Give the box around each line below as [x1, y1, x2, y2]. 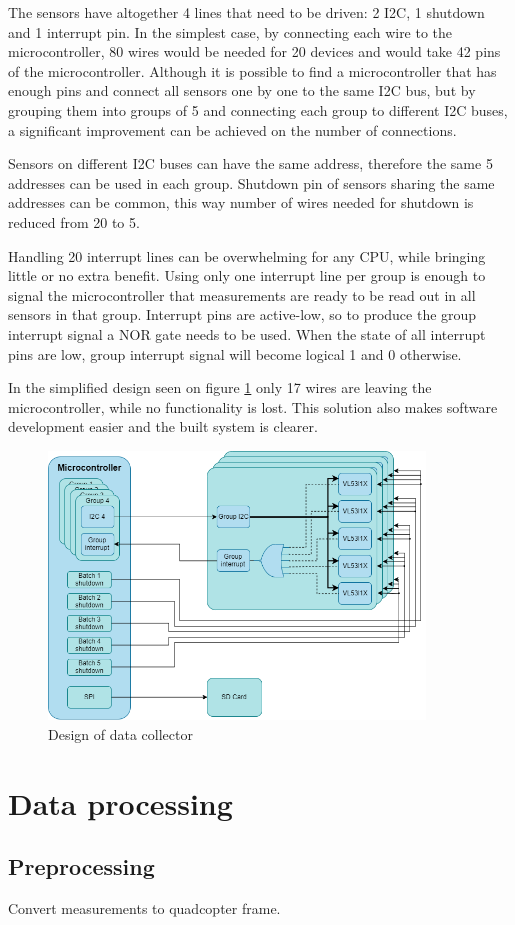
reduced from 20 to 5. [8, 211, 140, 232]
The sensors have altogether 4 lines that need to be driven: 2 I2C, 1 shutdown [8, 2, 485, 22]
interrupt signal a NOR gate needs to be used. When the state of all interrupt [8, 323, 486, 344]
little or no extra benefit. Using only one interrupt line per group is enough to [8, 265, 486, 286]
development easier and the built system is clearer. [8, 416, 318, 437]
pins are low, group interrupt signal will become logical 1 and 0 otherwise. [8, 343, 462, 364]
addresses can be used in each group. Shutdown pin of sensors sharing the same [8, 172, 495, 193]
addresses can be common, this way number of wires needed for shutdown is [8, 192, 474, 213]
